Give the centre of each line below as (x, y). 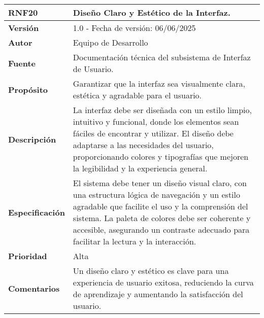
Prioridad (28, 256)
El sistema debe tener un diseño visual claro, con (160, 183)
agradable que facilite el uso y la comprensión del (160, 206)
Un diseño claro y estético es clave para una (151, 271)
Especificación (37, 212)
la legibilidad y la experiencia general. (140, 168)
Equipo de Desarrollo (110, 42)
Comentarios (34, 288)
